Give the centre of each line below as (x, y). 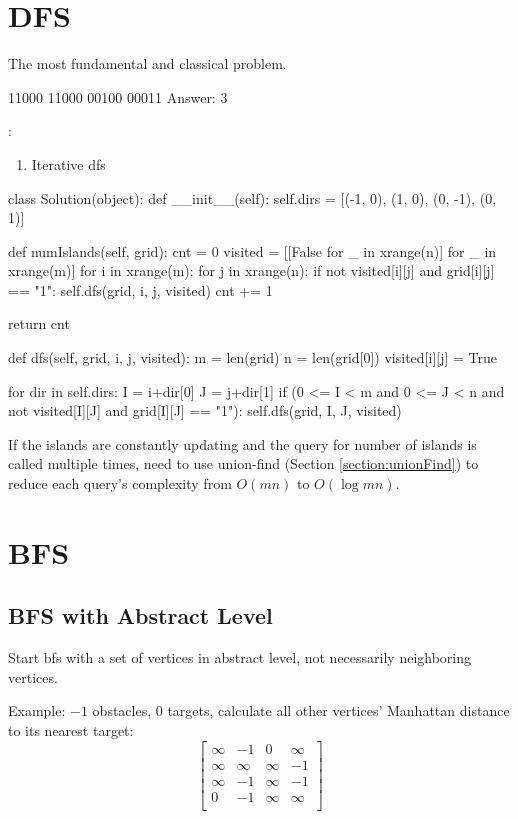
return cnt (39, 323)
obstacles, (122, 710)
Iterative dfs (68, 163)
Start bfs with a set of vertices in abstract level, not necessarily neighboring (240, 657)
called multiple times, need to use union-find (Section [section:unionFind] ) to (243, 463)
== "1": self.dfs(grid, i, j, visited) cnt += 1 (140, 289)
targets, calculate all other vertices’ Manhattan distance (338, 710)
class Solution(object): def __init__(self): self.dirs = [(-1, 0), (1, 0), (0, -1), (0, (252, 197)
